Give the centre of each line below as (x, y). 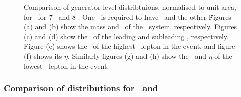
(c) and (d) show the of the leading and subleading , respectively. (126, 36)
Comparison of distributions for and (81, 88)
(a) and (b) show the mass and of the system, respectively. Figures (130, 26)
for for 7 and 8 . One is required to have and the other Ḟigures (128, 16)
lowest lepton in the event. (66, 66)
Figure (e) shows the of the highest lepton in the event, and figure (130, 46)
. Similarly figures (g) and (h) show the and (137, 56)
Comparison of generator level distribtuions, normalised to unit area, (130, 7)
